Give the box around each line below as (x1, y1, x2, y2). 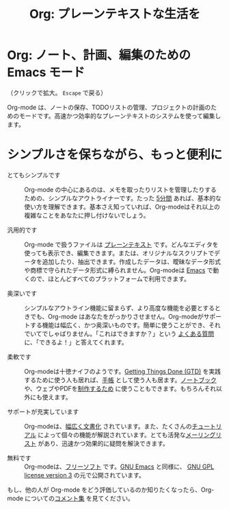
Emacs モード (7, 64, 85, 80)
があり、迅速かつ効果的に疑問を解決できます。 (37, 439, 169, 447)
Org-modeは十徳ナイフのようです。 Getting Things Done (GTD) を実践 (24, 367, 221, 375)
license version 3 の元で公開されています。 (24, 471, 145, 479)
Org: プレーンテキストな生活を (29, 6, 200, 22)
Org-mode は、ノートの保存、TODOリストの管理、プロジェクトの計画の (7, 103, 211, 111)
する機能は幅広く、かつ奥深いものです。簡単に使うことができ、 (29, 320, 209, 329)
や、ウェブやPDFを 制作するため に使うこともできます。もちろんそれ (24, 384, 217, 392)
